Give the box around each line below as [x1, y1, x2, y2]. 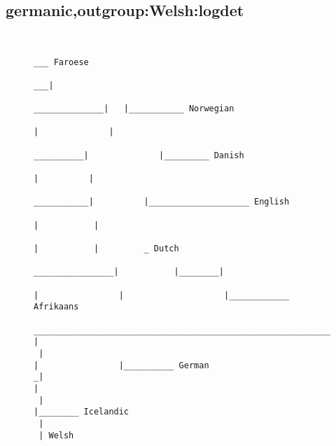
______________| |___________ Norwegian [34, 104, 234, 114]
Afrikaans [34, 302, 79, 312]
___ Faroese [34, 57, 89, 67]
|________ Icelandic [34, 407, 129, 417]
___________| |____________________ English [34, 197, 290, 207]
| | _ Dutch [34, 244, 179, 254]
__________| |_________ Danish [34, 150, 244, 160]
